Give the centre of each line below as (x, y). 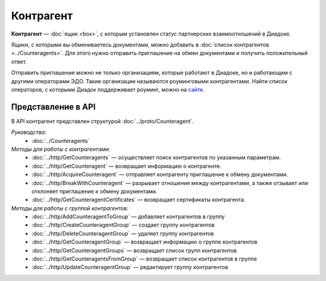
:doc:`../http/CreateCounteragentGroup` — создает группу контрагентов (123, 225)
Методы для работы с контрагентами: (61, 149)
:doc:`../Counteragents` (61, 140)
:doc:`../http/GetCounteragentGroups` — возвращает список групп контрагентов (134, 250)
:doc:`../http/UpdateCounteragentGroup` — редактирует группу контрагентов (130, 267)
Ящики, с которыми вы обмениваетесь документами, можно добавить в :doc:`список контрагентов (140, 45)
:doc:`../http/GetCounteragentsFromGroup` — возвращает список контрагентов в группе (144, 259)
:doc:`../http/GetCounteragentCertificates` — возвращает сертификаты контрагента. (139, 200)
